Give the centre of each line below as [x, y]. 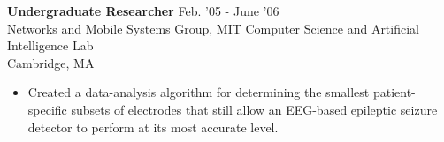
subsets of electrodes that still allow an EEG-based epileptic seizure [254, 109]
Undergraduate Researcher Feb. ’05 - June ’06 [143, 11]
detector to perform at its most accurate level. [153, 127]
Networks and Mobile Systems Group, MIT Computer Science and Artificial [213, 28]
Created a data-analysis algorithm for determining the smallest [199, 92]
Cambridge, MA [51, 62]
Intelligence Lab [50, 45]
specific [47, 109]
